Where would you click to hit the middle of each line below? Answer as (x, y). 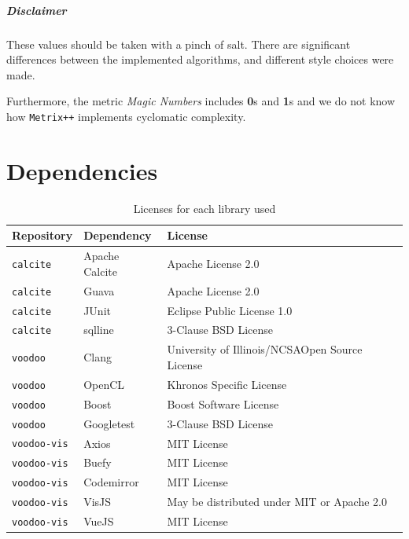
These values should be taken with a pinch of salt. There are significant (179, 44)
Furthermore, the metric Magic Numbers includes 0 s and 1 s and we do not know (201, 101)
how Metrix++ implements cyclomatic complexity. (126, 116)
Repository (42, 235)
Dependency (118, 235)
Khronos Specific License (227, 384)
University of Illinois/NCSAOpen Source (265, 349)
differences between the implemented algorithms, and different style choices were (200, 59)
